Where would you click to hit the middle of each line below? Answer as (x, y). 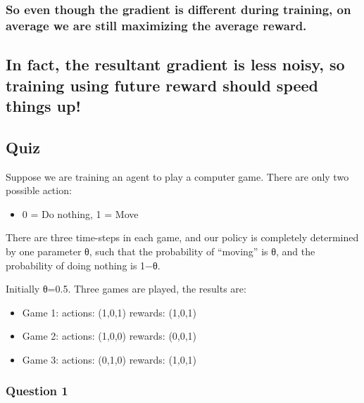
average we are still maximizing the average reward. (156, 25)
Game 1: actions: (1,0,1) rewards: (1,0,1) (109, 312)
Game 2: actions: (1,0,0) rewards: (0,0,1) (109, 336)
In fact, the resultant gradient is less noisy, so (175, 64)
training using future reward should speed (162, 85)
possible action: (39, 190)
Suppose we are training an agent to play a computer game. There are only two (177, 176)
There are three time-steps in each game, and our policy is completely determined (182, 237)
